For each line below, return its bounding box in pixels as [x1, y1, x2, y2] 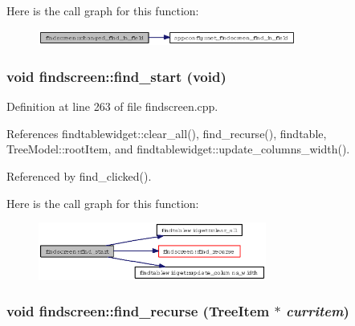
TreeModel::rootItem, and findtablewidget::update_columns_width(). [6, 141, 350, 157]
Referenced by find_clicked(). [6, 167, 152, 184]
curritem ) [285, 301, 349, 321]
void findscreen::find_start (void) [6, 66, 226, 86]
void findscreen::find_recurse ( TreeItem [6, 301, 270, 321]
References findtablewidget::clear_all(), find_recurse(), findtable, [6, 124, 327, 141]
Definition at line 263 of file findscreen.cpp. [6, 98, 218, 115]
